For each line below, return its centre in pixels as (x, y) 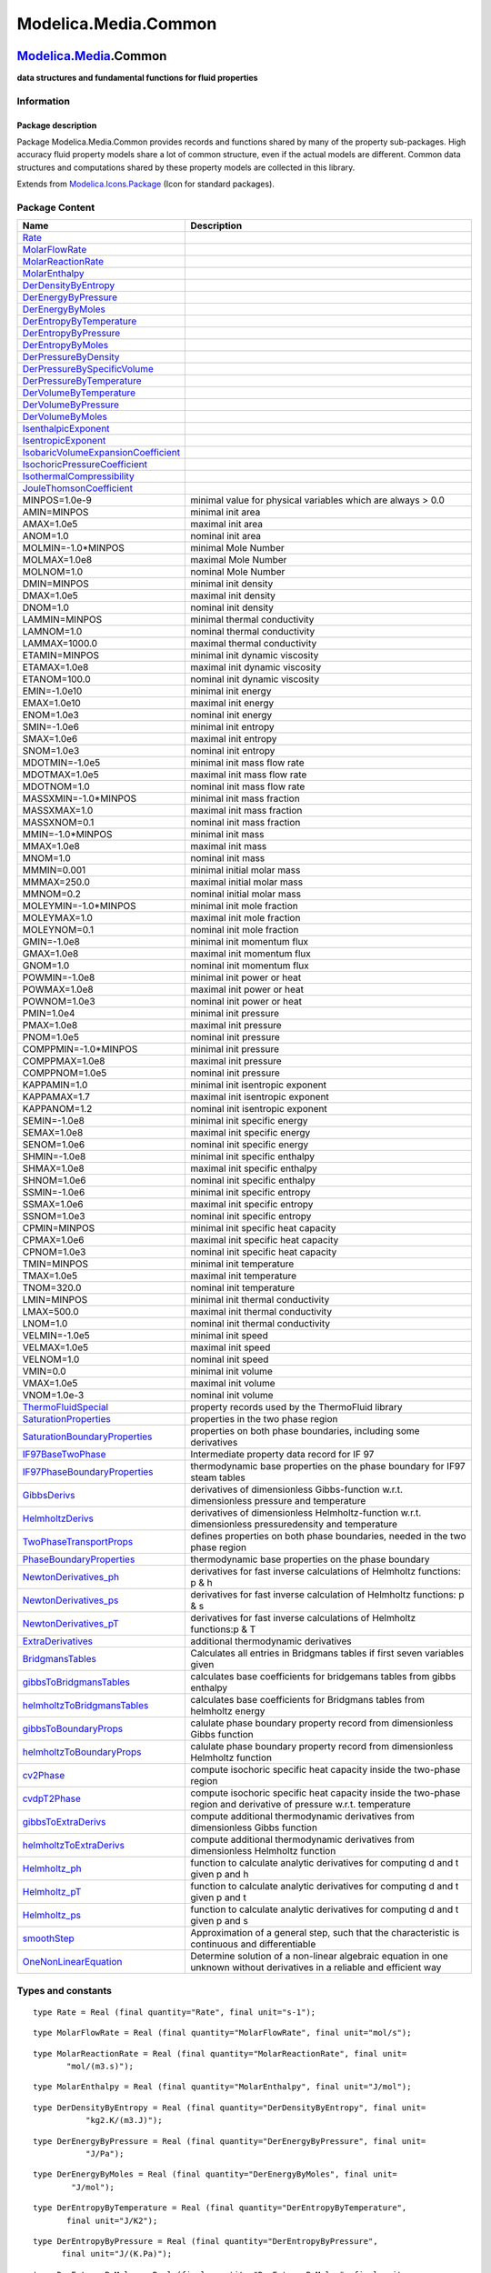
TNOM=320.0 (52, 1288)
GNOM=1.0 (46, 966)
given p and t (219, 1898)
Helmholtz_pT (52, 1892)
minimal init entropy (232, 727)
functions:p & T (223, 1629)
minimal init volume (231, 1371)
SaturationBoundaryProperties (87, 1437)
